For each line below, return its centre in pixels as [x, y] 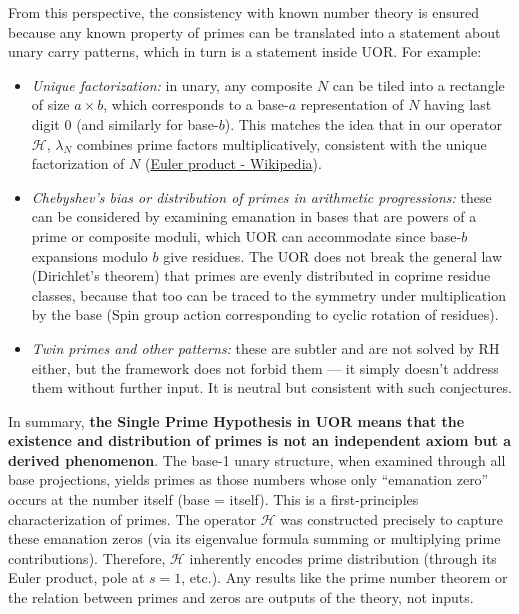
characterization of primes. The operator [132, 518]
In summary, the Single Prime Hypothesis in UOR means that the [236, 420]
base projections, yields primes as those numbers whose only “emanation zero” [248, 479]
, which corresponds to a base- [196, 104]
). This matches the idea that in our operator [363, 123]
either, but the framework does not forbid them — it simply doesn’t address [265, 367]
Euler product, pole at [76, 577]
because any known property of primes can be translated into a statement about [254, 31]
